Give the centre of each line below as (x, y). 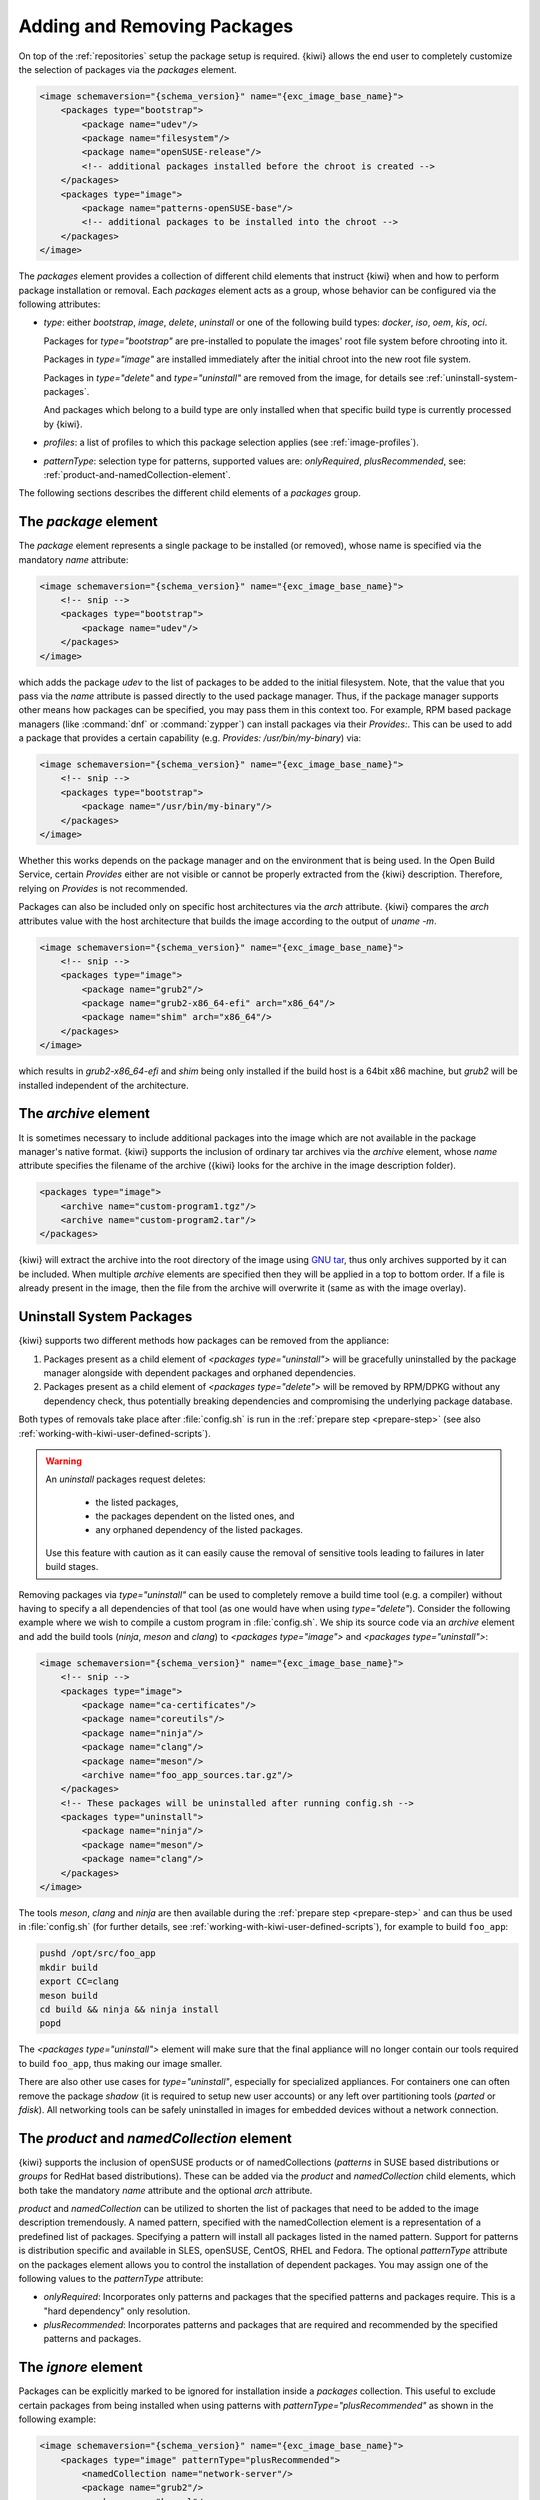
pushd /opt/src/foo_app (98, 1953)
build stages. (72, 1567)
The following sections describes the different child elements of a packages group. (190, 493)
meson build (69, 1995)
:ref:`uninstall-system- (472, 377)
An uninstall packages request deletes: (125, 1479)
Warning (63, 1461)
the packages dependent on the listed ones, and (195, 1516)
